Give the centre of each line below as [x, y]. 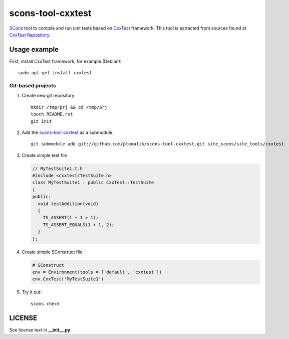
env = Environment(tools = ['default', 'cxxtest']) [97, 272]
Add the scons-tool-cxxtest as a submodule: [68, 132]
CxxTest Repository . [30, 35]
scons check [45, 304]
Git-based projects [33, 86]
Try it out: [32, 292]
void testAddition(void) [68, 204]
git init [41, 121]
